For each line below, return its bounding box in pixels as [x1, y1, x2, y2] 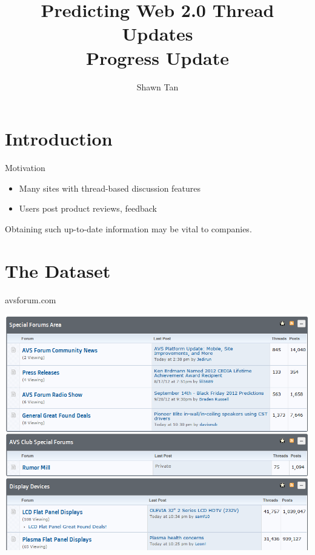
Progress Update [85, 45, 230, 70]
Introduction [5, 126, 113, 151]
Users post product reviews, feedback [19, 202, 157, 215]
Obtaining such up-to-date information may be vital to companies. [5, 222, 252, 235]
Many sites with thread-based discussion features [19, 181, 201, 194]
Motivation [5, 161, 45, 174]
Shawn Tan [136, 80, 179, 93]
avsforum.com [5, 293, 56, 306]
